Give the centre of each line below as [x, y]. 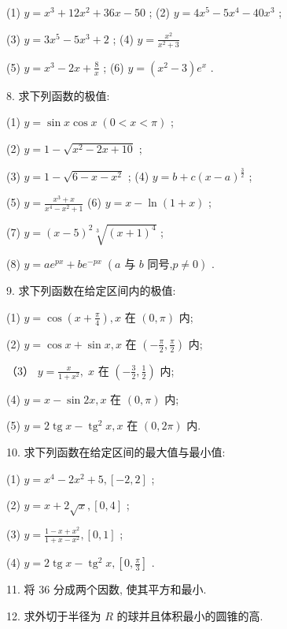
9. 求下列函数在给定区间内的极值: [91, 290]
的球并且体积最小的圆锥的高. [190, 615]
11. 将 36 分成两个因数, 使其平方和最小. [107, 589]
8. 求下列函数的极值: [58, 95]
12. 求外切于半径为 [54, 615]
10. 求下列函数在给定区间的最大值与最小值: [116, 452]
